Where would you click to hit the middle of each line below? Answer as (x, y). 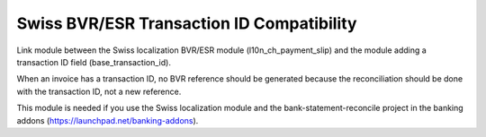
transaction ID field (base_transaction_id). (94, 62)
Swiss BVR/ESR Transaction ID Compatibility (187, 23)
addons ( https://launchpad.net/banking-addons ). (108, 120)
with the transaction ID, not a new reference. (99, 91)
